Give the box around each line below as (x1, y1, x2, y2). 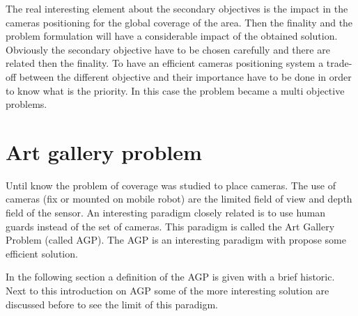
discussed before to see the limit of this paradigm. (6, 297, 218, 311)
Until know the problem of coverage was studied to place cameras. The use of (6, 177, 336, 192)
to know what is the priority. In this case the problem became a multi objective (6, 83, 345, 97)
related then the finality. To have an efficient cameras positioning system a (6, 56, 324, 70)
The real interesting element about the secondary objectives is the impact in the (6, 1, 348, 15)
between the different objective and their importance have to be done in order (19, 69, 352, 84)
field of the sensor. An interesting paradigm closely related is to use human (6, 205, 326, 220)
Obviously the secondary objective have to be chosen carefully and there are (6, 42, 330, 56)
